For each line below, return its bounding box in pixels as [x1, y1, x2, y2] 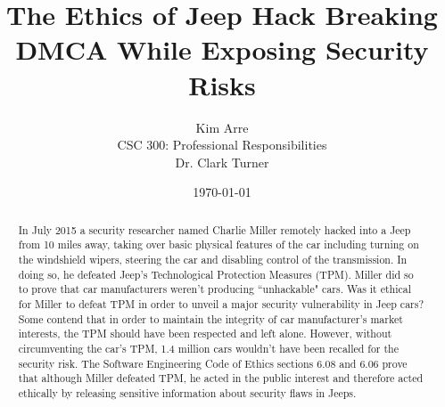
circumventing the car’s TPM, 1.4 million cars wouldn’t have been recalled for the [18, 340, 400, 355]
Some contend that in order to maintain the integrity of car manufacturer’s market [18, 311, 403, 326]
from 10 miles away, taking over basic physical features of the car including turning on [18, 237, 419, 252]
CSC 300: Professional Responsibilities [117, 135, 327, 154]
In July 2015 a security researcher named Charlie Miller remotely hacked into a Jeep [18, 222, 411, 237]
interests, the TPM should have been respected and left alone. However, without [18, 326, 392, 341]
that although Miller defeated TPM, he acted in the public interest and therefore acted [18, 370, 424, 386]
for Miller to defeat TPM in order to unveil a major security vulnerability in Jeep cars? [18, 296, 424, 311]
